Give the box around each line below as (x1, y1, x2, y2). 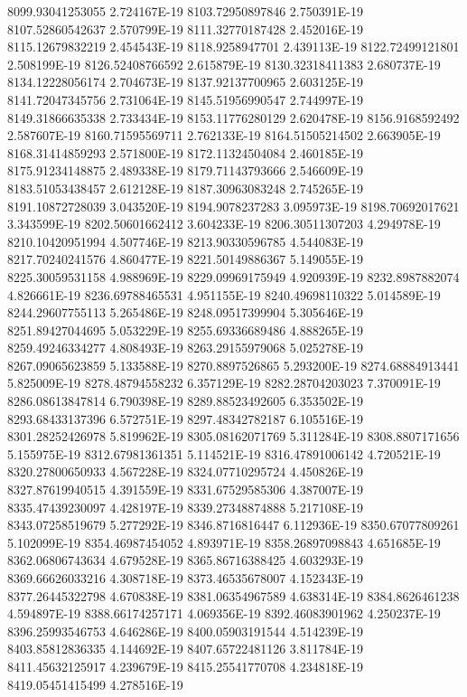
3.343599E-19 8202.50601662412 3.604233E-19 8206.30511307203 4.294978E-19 (7, 214, 441, 233)
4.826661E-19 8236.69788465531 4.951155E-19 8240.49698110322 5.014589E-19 (7, 285, 441, 304)
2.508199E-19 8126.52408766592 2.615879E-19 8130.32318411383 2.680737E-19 (7, 54, 441, 73)
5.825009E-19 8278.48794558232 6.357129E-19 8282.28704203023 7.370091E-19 (7, 373, 441, 392)
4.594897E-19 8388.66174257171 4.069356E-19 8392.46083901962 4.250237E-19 (7, 604, 441, 623)
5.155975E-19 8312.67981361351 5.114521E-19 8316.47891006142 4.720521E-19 (7, 444, 441, 463)
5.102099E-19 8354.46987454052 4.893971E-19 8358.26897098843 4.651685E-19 (7, 532, 441, 551)
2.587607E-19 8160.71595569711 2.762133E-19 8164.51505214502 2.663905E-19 (7, 126, 441, 145)
